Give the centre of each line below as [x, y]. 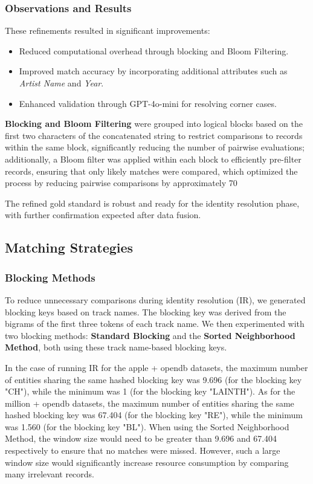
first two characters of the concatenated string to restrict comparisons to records [154, 135]
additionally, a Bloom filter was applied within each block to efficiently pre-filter [153, 159]
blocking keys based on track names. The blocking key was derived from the [146, 311]
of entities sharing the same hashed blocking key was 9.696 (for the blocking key [153, 379]
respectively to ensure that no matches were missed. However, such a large [143, 450]
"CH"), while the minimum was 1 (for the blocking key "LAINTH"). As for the [150, 391]
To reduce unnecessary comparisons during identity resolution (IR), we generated [155, 299]
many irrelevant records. [50, 474]
